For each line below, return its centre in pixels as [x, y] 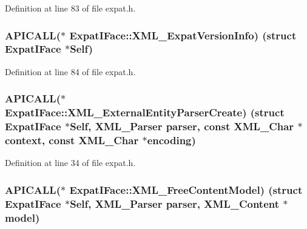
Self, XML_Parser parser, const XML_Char [182, 126]
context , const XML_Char [72, 140]
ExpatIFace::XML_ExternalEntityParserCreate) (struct [145, 112]
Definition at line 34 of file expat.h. [70, 163]
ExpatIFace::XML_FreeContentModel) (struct [186, 189]
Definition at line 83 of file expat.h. [70, 8]
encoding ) [171, 140]
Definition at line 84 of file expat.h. [70, 71]
